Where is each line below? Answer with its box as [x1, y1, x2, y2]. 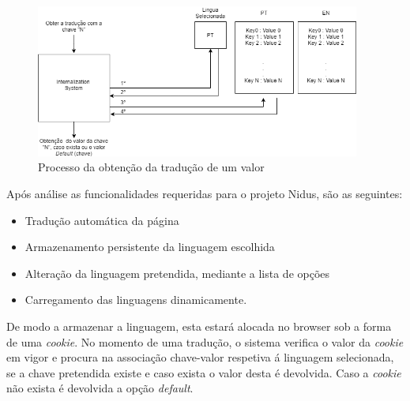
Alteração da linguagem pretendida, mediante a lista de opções [24, 264, 330, 281]
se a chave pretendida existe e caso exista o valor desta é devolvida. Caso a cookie [6, 364, 401, 380]
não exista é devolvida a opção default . [6, 380, 194, 396]
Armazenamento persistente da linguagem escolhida [24, 238, 275, 255]
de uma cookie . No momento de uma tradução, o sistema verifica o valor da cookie [6, 333, 404, 350]
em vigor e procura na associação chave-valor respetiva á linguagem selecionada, [6, 349, 394, 365]
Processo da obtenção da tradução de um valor [38, 159, 265, 175]
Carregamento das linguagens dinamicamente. [24, 291, 247, 308]
